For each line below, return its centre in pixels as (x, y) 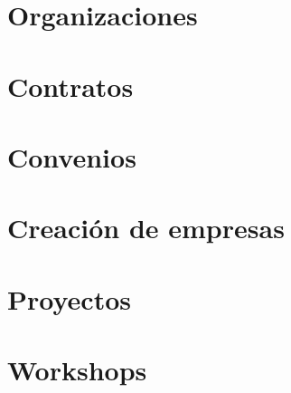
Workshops (77, 370)
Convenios (72, 156)
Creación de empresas (146, 228)
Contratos (70, 86)
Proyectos (69, 298)
